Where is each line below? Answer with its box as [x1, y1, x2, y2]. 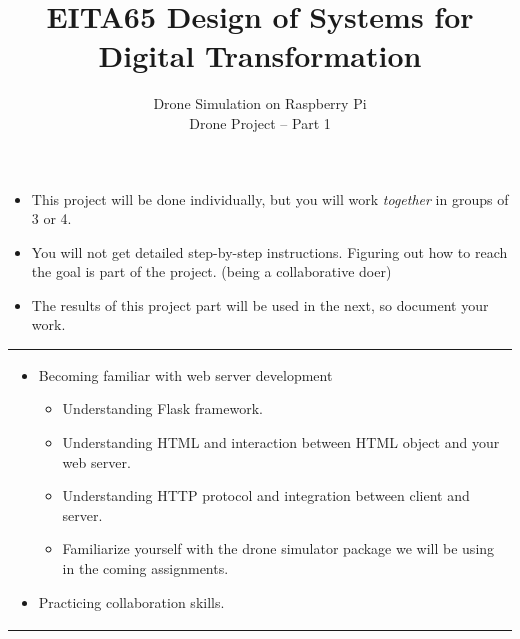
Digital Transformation [98, 35, 422, 76]
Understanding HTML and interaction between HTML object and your [62, 432, 500, 452]
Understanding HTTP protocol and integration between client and [62, 485, 470, 506]
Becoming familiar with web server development [38, 364, 333, 385]
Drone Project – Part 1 [189, 112, 331, 133]
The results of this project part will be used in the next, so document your [31, 294, 489, 315]
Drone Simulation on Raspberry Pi [153, 93, 367, 114]
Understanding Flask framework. [62, 398, 263, 419]
